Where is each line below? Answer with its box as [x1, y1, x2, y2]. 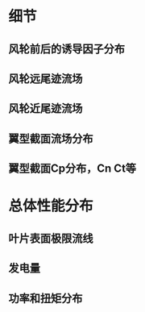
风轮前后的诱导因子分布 [8, 42, 125, 56]
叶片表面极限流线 [8, 231, 93, 245]
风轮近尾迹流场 [8, 102, 83, 115]
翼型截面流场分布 [8, 131, 93, 145]
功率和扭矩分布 [8, 291, 83, 305]
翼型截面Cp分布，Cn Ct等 [8, 162, 137, 176]
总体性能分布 [8, 197, 94, 215]
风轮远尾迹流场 [8, 72, 83, 85]
